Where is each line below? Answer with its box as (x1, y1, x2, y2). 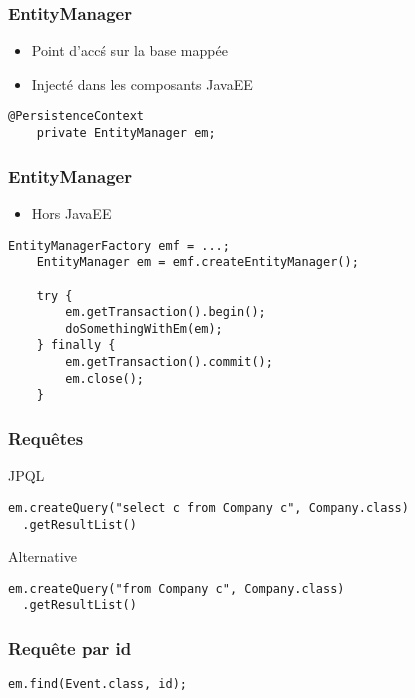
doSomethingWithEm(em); (65, 321, 223, 336)
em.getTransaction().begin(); (65, 305, 266, 320)
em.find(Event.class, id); (8, 677, 187, 692)
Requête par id (8, 636, 132, 661)
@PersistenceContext (8, 109, 145, 124)
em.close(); (65, 371, 145, 386)
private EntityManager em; (36, 126, 216, 141)
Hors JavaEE (31, 202, 112, 223)
